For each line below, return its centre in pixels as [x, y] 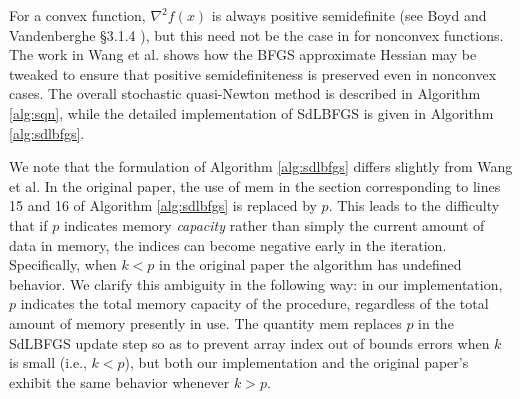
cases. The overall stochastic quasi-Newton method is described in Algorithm [245, 93]
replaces [377, 322]
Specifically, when [63, 264]
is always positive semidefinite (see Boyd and [349, 15]
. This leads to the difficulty [414, 205]
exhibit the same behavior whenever [119, 381]
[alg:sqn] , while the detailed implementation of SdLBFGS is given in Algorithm [251, 112]
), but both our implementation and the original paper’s [296, 362]
